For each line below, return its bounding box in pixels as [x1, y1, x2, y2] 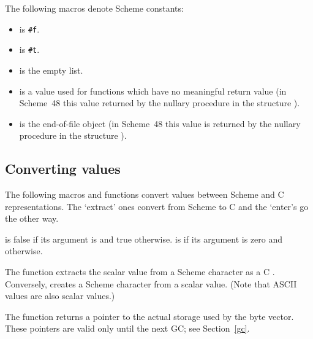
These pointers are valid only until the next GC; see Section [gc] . [5, 322, 250, 335]
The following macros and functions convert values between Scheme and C [5, 188, 284, 201]
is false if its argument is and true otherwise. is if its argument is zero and [5, 232, 283, 245]
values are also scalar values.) [5, 289, 115, 302]
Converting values [5, 159, 121, 178]
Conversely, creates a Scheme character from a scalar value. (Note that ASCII [5, 277, 297, 290]
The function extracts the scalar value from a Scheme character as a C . [5, 265, 275, 278]
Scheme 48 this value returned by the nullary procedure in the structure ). [19, 96, 300, 109]
